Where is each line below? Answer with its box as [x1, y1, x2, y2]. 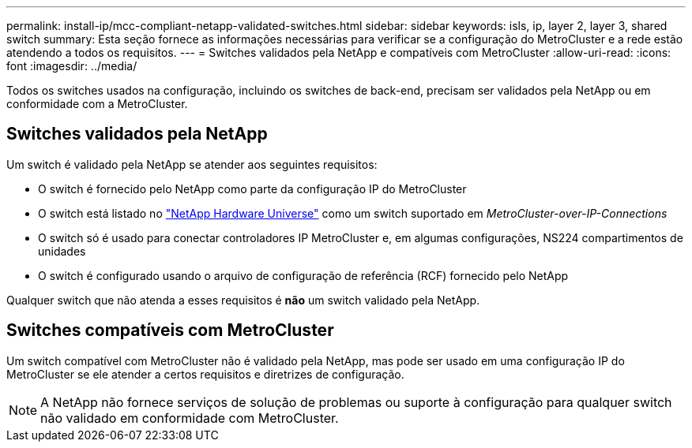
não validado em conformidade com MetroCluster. [40, 409, 339, 426]
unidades [38, 244, 86, 258]
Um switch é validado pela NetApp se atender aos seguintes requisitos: [6, 157, 378, 171]
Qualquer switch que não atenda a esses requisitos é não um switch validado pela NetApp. [6, 293, 480, 307]
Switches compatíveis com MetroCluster [6, 320, 334, 341]
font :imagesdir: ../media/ [6, 59, 137, 73]
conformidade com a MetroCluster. [6, 97, 188, 110]
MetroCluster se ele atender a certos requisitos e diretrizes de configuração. [6, 367, 404, 381]
